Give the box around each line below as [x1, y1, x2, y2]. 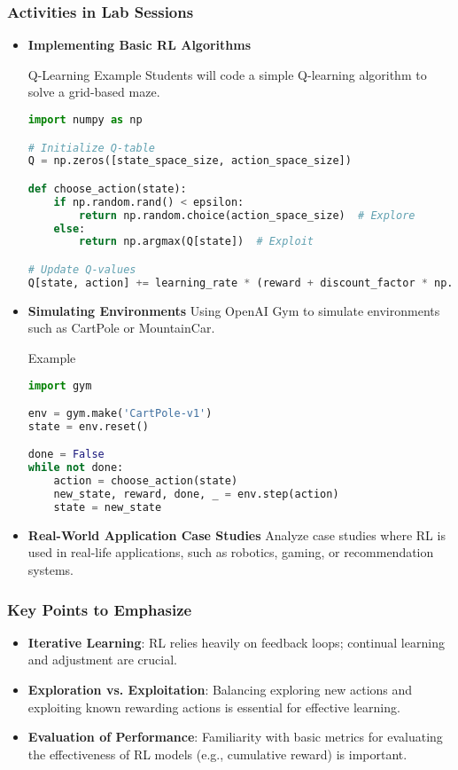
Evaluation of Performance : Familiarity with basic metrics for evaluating [27, 727, 443, 746]
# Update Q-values [27, 263, 136, 276]
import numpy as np [27, 114, 143, 126]
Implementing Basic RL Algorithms [27, 35, 252, 54]
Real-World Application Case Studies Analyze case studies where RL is [27, 525, 446, 544]
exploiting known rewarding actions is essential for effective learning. [27, 697, 400, 716]
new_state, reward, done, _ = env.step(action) [53, 488, 339, 501]
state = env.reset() [27, 420, 149, 433]
